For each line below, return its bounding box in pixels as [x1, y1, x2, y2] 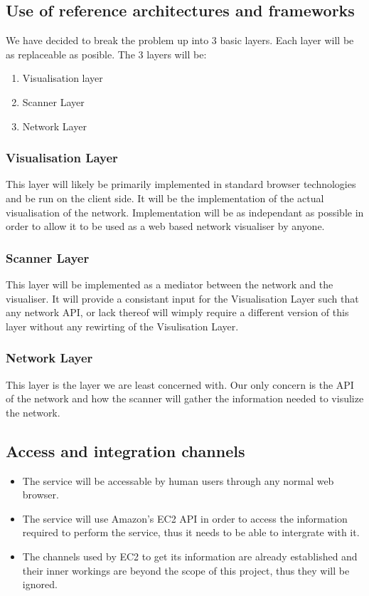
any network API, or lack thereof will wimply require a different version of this [6, 305, 349, 320]
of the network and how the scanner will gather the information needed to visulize [6, 391, 364, 406]
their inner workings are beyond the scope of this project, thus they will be [22, 563, 350, 577]
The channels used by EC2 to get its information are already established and [22, 548, 358, 563]
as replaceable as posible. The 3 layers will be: [6, 46, 207, 61]
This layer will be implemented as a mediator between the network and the [6, 276, 333, 291]
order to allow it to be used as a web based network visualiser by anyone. [6, 219, 325, 234]
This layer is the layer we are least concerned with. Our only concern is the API [6, 377, 354, 392]
